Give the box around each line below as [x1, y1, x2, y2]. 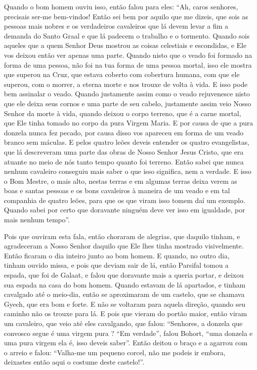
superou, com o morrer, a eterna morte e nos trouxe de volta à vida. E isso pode [4, 79, 248, 89]
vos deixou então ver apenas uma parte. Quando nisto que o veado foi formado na [4, 49, 253, 60]
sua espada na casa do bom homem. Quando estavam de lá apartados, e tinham [4, 279, 246, 289]
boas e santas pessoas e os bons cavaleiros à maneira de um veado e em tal [4, 185, 230, 196]
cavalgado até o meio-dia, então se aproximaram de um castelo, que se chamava [4, 289, 245, 299]
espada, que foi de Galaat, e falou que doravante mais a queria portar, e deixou [4, 270, 244, 280]
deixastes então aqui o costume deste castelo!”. [4, 357, 144, 367]
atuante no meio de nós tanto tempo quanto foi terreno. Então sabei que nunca [4, 156, 244, 166]
